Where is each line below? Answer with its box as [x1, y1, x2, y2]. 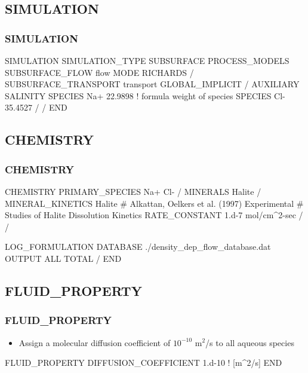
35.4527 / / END [5, 101, 67, 114]
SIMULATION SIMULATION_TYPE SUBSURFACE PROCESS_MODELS [5, 54, 289, 66]
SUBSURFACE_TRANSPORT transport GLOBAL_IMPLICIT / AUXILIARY [5, 78, 300, 90]
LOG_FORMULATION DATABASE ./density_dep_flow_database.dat [5, 240, 271, 253]
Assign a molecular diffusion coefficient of [19, 336, 171, 348]
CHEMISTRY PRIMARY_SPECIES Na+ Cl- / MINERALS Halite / [5, 185, 261, 197]
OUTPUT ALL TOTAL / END [5, 252, 122, 264]
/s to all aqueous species [205, 336, 294, 348]
